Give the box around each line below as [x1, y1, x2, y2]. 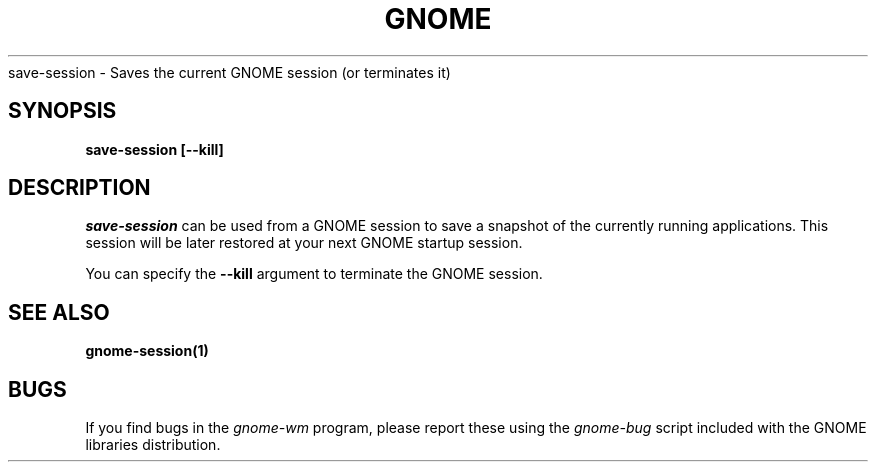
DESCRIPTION [8, 175, 151, 201]
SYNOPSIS [8, 98, 117, 124]
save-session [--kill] [85, 140, 224, 158]
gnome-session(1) [85, 342, 209, 360]
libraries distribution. [85, 436, 221, 454]
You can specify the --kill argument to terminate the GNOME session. [85, 265, 543, 283]
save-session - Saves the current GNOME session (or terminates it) [8, 63, 451, 81]
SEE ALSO [8, 299, 110, 325]
